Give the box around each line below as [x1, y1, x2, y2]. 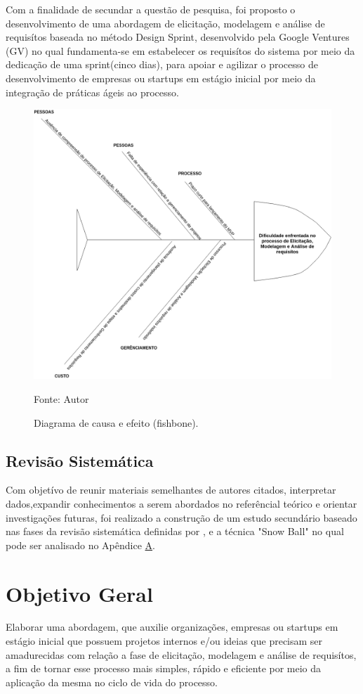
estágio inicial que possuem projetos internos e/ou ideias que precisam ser [6, 634, 323, 648]
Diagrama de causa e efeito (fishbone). [34, 415, 199, 430]
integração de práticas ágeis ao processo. [6, 84, 179, 99]
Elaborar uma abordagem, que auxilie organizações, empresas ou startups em [6, 619, 338, 634]
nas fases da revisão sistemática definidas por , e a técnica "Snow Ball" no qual [6, 524, 344, 539]
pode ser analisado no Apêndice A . [6, 537, 155, 552]
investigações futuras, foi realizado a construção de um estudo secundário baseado [6, 510, 357, 525]
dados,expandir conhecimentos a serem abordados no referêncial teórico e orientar [6, 496, 357, 510]
